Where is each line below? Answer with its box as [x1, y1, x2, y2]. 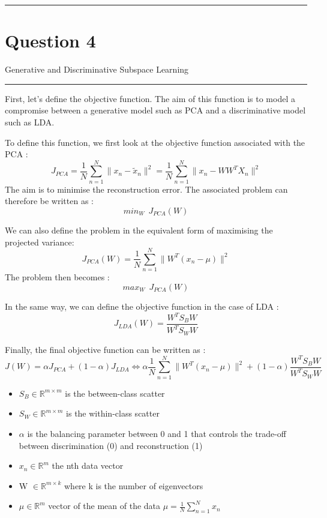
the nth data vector [52, 459, 124, 472]
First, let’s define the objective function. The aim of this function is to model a [5, 92, 295, 104]
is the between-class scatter [65, 387, 165, 399]
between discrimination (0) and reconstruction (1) [19, 439, 203, 451]
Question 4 [5, 28, 96, 53]
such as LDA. [5, 115, 55, 128]
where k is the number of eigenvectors [64, 479, 203, 492]
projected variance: [5, 235, 74, 248]
